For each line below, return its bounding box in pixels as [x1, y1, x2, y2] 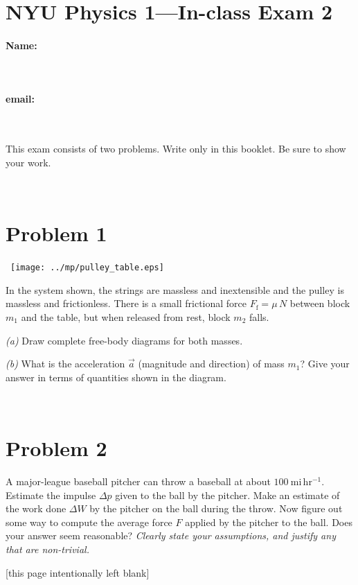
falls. [249, 309, 269, 324]
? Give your [300, 356, 350, 371]
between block [289, 296, 350, 311]
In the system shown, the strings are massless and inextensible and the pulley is [6, 282, 344, 297]
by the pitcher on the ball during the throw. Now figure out [89, 501, 343, 516]
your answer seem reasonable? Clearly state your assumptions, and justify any [6, 528, 336, 543]
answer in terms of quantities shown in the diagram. [6, 369, 226, 384]
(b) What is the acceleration [6, 356, 125, 371]
